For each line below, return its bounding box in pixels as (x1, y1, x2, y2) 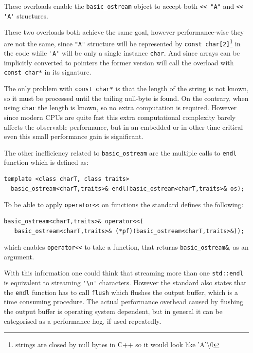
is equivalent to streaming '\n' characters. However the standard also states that (4, 277, 247, 287)
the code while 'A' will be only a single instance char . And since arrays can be (4, 48, 240, 58)
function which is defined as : (4, 157, 89, 167)
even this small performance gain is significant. (4, 131, 144, 141)
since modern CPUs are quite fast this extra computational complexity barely (4, 112, 236, 122)
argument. (4, 251, 34, 261)
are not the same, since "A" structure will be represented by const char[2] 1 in (4, 37, 241, 48)
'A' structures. (4, 10, 48, 20)
